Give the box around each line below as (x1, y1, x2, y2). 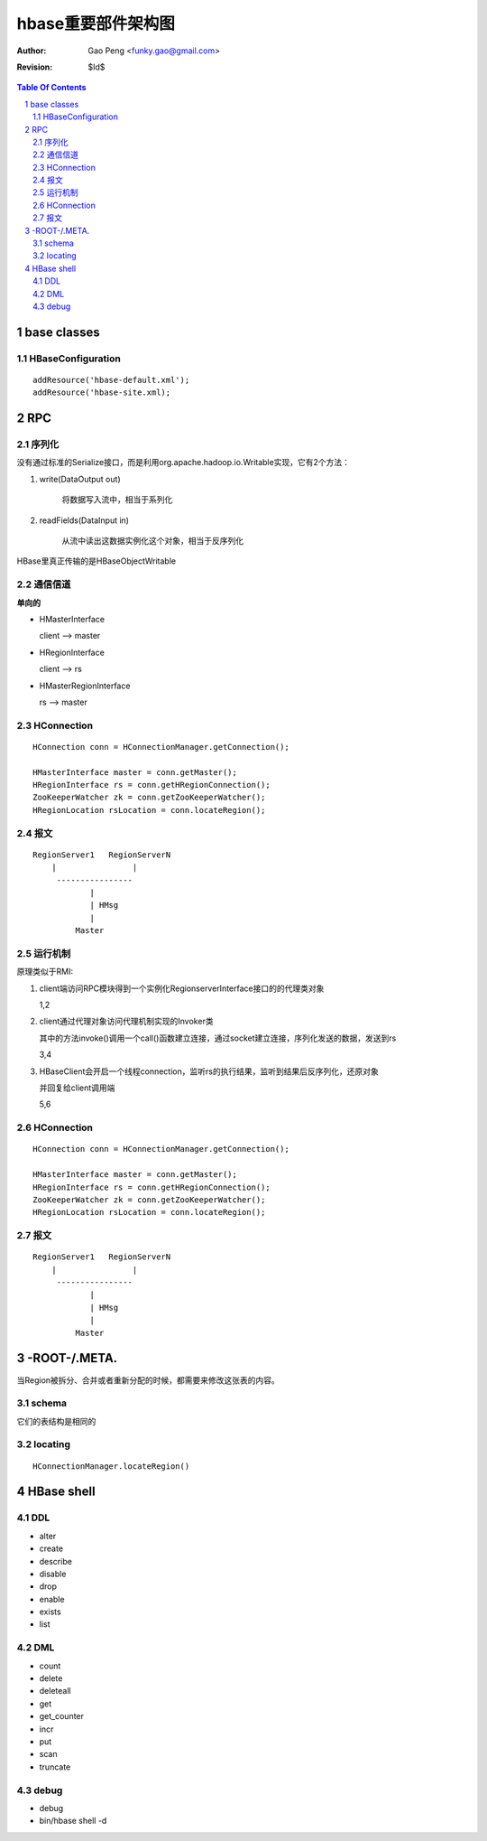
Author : (16, 45, 47, 56)
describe (39, 1556, 72, 1566)
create (39, 1543, 63, 1554)
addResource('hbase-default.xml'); (32, 375, 190, 385)
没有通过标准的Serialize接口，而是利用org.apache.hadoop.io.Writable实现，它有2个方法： (16, 457, 351, 468)
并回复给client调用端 (39, 1082, 115, 1093)
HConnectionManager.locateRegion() (32, 1461, 190, 1472)
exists (39, 1606, 62, 1617)
